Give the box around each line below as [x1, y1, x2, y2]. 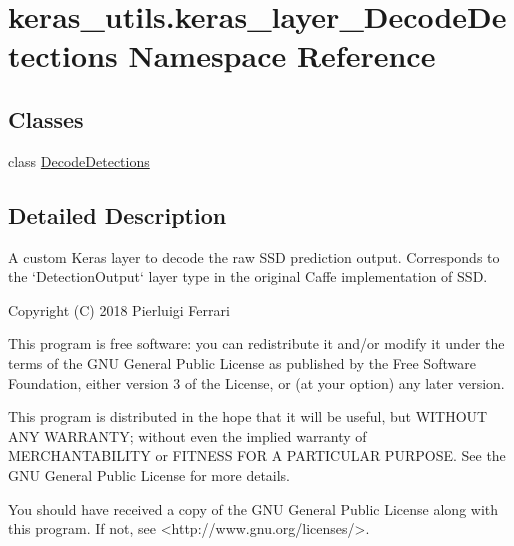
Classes [8, 103, 84, 134]
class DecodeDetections [8, 150, 150, 171]
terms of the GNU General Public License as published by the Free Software [8, 352, 476, 373]
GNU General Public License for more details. [8, 464, 291, 485]
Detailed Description [8, 199, 227, 230]
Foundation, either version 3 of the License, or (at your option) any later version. [8, 372, 505, 393]
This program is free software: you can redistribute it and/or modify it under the [8, 333, 505, 354]
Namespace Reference [128, 35, 436, 76]
